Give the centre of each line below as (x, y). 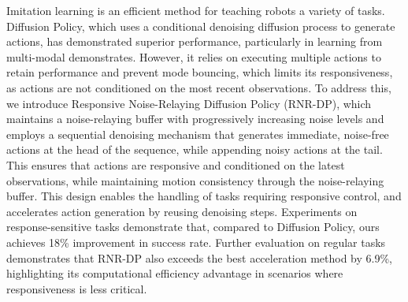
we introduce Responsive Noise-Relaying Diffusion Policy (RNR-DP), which (189, 103)
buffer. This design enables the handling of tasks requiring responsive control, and (204, 196)
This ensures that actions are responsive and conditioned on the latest (176, 164)
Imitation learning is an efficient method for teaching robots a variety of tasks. (196, 10)
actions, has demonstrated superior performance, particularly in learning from (195, 41)
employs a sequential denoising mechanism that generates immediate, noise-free (198, 134)
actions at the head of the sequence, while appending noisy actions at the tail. (195, 149)
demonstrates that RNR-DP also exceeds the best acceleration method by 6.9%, (200, 257)
